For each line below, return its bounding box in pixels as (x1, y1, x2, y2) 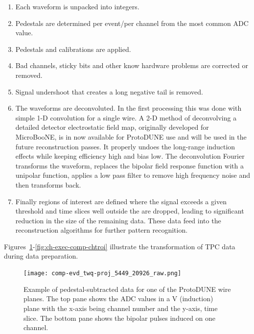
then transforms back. (15, 179, 81, 190)
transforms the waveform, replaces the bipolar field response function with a (15, 160, 244, 170)
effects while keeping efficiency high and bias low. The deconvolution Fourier (15, 151, 245, 161)
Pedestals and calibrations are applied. (15, 44, 131, 54)
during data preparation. (4, 251, 78, 261)
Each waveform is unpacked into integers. (15, 1, 139, 11)
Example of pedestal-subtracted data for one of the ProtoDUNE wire (23, 284, 231, 294)
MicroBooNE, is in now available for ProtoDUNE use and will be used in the (15, 131, 247, 142)
